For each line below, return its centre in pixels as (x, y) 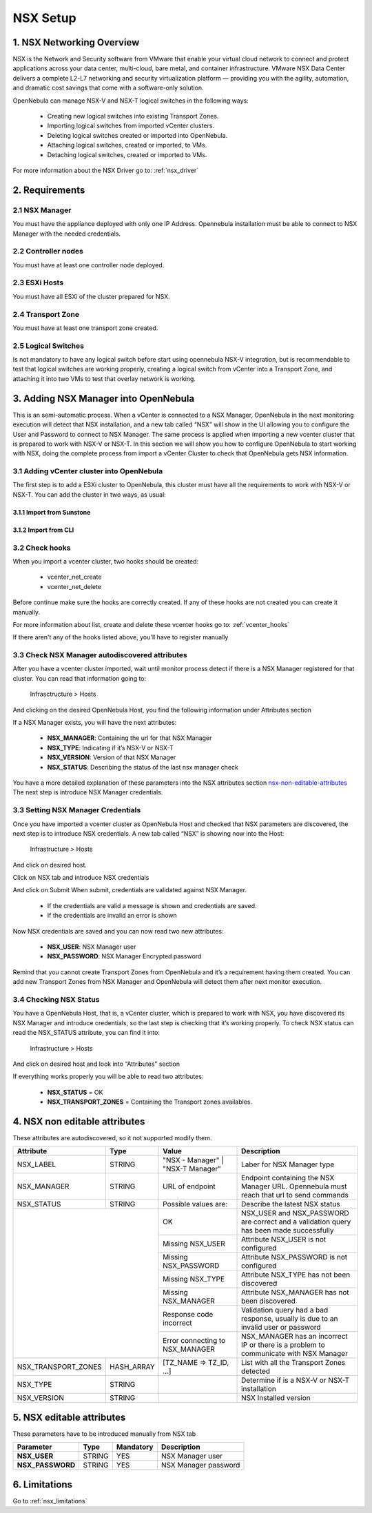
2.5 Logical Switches (48, 346)
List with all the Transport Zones (293, 1363)
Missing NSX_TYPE (194, 1279)
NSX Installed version (276, 1398)
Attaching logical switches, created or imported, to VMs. (127, 145)
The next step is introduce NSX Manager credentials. (88, 792)
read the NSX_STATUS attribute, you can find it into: (86, 1033)
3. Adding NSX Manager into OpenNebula (104, 399)
